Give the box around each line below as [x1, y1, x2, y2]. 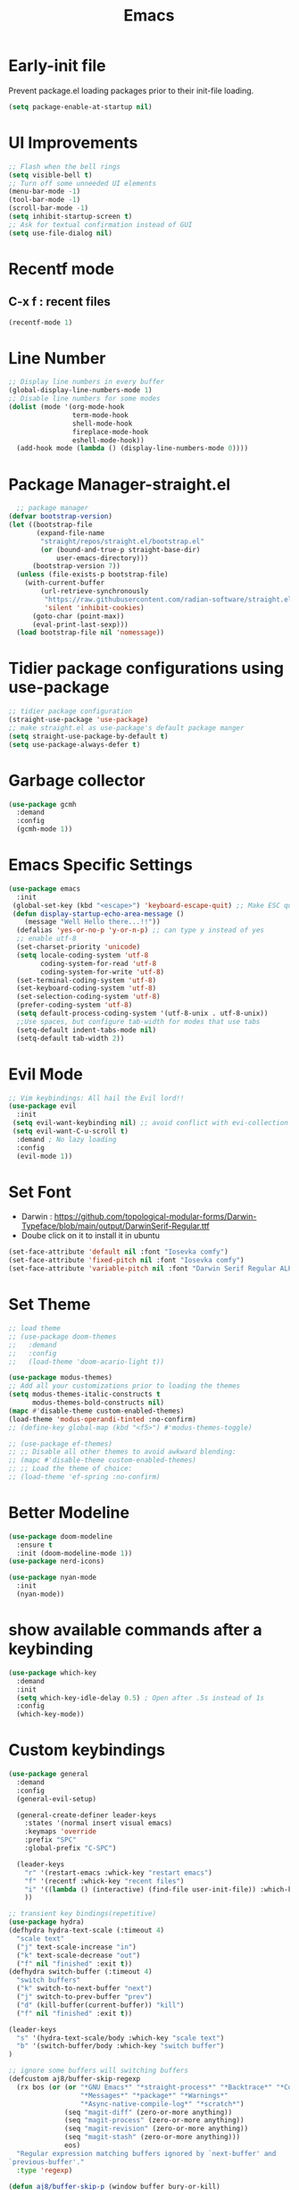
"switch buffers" [16, 1976, 81, 1984]
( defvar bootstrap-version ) [8, 512, 113, 521]
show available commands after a [8, 1620, 262, 1640]
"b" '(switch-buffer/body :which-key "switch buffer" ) [16, 2042, 225, 2051]
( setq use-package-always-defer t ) [8, 740, 141, 749]
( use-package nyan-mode [8, 1573, 97, 1582]
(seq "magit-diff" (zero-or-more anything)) [64, 2108, 233, 2117]
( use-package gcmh [8, 800, 77, 809]
